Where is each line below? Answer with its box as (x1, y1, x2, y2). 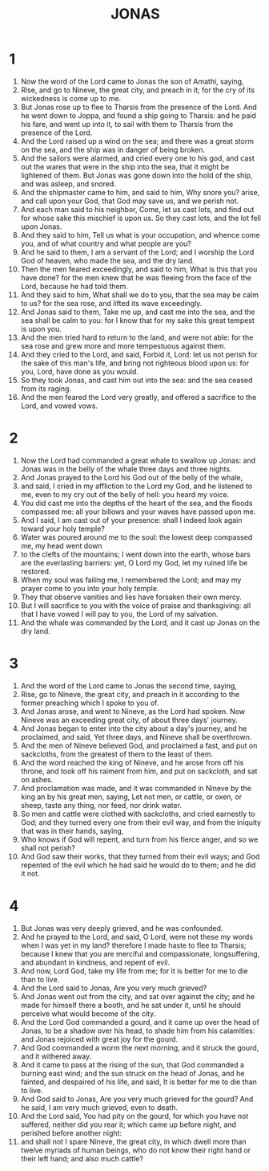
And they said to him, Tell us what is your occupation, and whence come (20, 230, 260, 239)
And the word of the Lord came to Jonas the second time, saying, (20, 680, 237, 691)
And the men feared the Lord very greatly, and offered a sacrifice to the (20, 392, 257, 402)
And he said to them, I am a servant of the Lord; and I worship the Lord (20, 247, 255, 257)
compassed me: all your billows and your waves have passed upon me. (20, 507, 256, 516)
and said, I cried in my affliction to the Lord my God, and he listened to (20, 481, 253, 491)
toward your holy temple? (20, 524, 105, 533)
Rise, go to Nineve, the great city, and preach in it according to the (20, 689, 239, 699)
